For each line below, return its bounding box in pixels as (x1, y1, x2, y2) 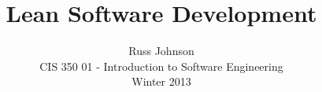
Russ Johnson (128, 42, 194, 59)
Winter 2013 (131, 73, 191, 90)
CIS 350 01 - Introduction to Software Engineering (39, 57, 283, 74)
